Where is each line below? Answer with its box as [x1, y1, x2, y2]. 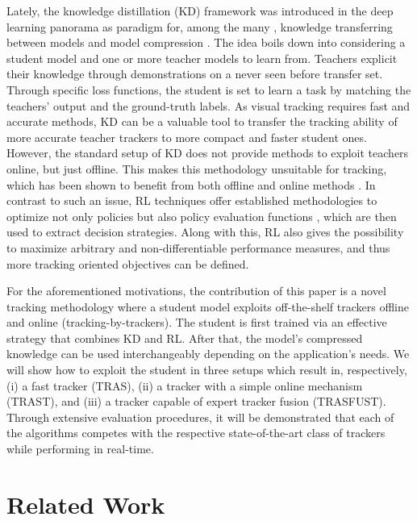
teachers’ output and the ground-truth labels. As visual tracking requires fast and [6, 97, 411, 114]
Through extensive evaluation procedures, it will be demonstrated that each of [6, 408, 394, 425]
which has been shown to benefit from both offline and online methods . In [6, 176, 376, 193]
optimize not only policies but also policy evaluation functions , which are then [6, 207, 397, 224]
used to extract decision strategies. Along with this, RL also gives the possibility [6, 223, 404, 240]
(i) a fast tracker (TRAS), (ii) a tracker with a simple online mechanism [6, 377, 363, 394]
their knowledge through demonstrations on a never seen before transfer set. [6, 65, 383, 82]
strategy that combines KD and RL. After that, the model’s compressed [6, 329, 363, 346]
